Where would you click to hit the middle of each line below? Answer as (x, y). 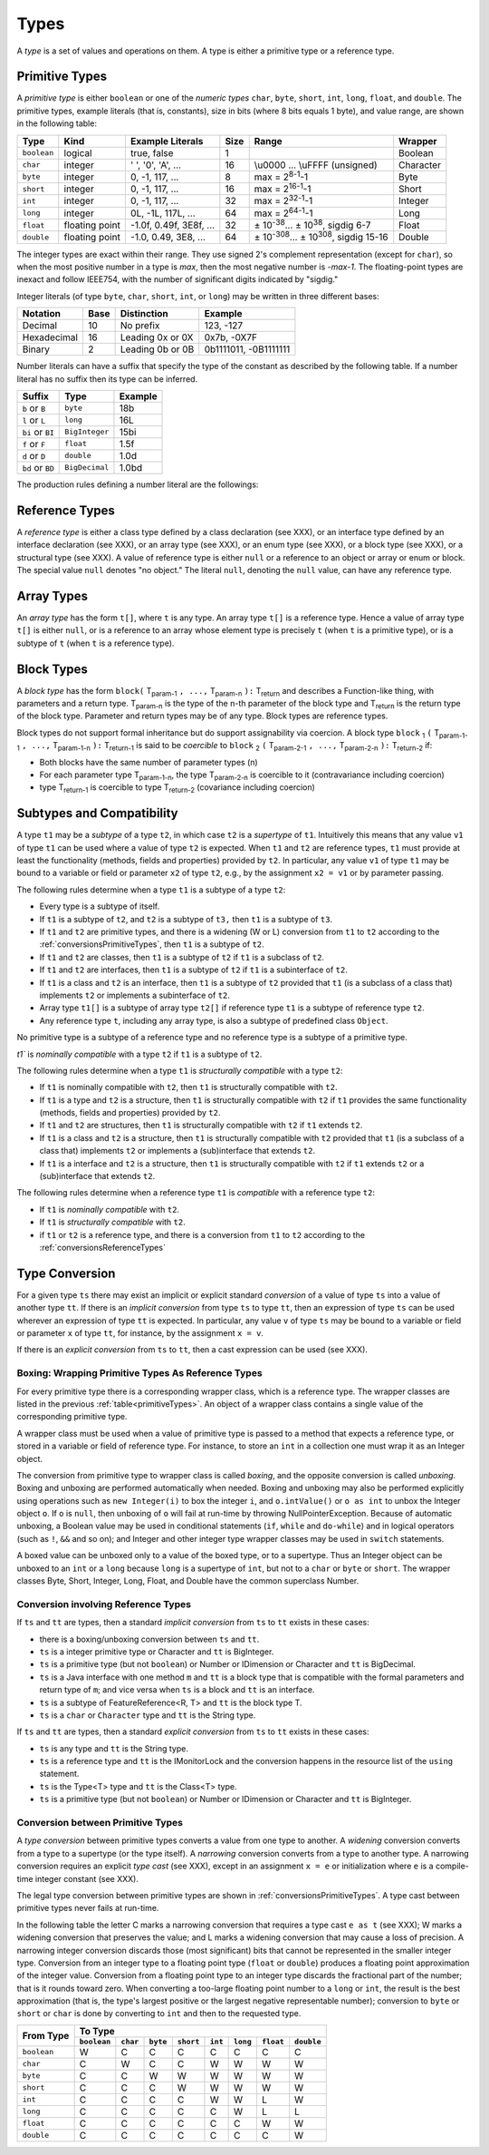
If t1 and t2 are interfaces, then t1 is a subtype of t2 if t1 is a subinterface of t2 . (193, 970)
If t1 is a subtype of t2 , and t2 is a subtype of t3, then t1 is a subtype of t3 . (186, 919)
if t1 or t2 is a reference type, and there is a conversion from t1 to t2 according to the (202, 1234)
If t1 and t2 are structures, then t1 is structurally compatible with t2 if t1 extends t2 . (201, 1126)
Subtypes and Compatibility (97, 813)
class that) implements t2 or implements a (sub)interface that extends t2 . (177, 1151)
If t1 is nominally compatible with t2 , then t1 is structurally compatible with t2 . (188, 1087)
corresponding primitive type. (72, 1417)
